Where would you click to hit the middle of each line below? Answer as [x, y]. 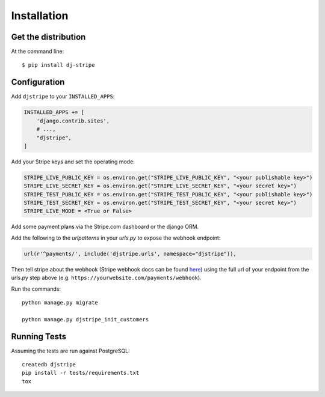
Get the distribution [48, 37]
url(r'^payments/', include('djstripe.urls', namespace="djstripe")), [130, 253]
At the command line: [38, 52]
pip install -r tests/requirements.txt [81, 373]
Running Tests [39, 336]
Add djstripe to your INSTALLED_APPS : [63, 97]
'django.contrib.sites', [73, 121]
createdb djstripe [49, 365]
